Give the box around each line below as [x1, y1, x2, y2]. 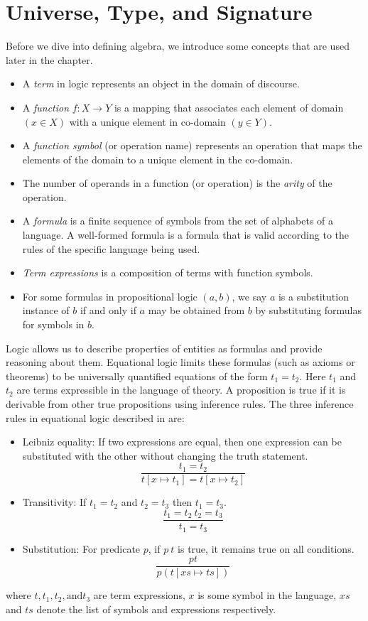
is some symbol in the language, [197, 588, 337, 603]
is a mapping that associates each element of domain [114, 99, 344, 114]
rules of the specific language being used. [22, 241, 200, 256]
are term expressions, [93, 588, 185, 603]
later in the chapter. [6, 52, 93, 67]
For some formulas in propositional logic [22, 288, 197, 303]
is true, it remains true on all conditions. [178, 541, 355, 556]
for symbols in [22, 317, 85, 332]
